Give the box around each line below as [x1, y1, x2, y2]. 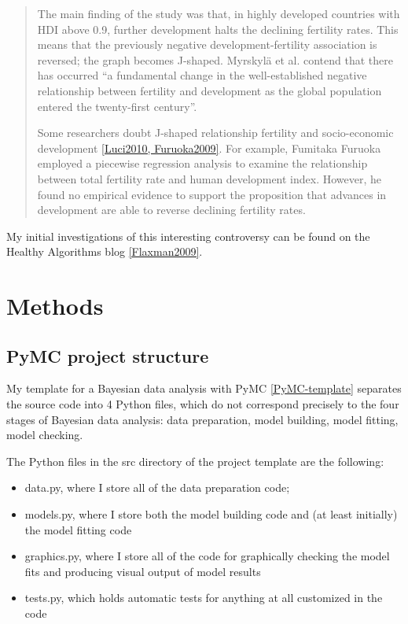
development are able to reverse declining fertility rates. [37, 201, 306, 218]
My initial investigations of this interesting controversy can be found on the [6, 227, 370, 244]
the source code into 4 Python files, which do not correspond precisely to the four [6, 396, 399, 412]
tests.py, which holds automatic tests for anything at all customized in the [24, 589, 383, 606]
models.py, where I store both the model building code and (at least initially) [24, 506, 398, 522]
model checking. [6, 426, 83, 443]
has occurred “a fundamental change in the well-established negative [37, 67, 367, 83]
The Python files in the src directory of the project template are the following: [6, 452, 384, 469]
